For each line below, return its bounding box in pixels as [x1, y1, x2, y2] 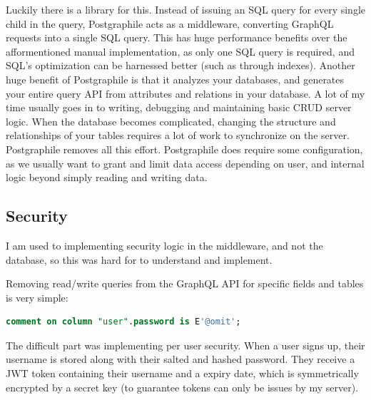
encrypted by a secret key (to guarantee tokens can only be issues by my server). [6, 379, 359, 394]
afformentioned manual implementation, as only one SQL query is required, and [6, 43, 355, 58]
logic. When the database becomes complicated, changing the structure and [6, 113, 336, 128]
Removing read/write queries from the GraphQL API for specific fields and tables [6, 276, 364, 291]
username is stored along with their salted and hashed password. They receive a [6, 352, 355, 366]
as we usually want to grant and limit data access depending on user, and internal [6, 155, 365, 170]
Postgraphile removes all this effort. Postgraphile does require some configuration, [6, 141, 363, 156]
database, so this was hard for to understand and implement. [6, 252, 273, 267]
